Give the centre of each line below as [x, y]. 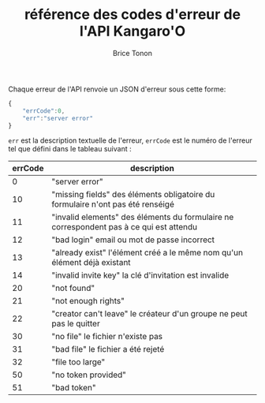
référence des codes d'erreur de [132, 15]
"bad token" [73, 388]
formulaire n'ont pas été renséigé [113, 204]
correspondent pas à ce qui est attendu [124, 227]
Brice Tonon [132, 53]
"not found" [73, 288]
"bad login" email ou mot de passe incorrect [133, 240]
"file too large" [78, 362]
